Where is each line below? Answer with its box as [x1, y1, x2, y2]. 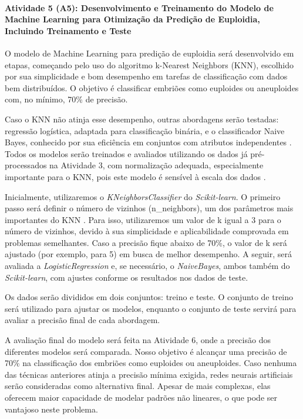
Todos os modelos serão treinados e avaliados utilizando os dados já [5, 147, 248, 159]
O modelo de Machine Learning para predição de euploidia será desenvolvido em [5, 46, 294, 59]
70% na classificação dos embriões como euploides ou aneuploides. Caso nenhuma [5, 357, 297, 369]
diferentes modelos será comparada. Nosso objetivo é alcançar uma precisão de [5, 345, 287, 357]
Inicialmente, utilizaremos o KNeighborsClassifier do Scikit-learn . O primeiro [5, 190, 281, 202]
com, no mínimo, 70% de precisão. [5, 93, 128, 105]
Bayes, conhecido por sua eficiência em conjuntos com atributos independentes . [5, 136, 292, 148]
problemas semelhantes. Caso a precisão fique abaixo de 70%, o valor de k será [5, 236, 287, 248]
